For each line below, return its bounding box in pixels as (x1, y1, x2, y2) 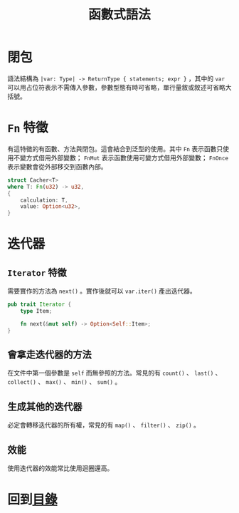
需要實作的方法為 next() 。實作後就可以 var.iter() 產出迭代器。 (7, 286, 197, 296)
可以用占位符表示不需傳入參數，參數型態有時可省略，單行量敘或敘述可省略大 (7, 83, 232, 91)
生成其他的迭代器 (7, 400, 83, 413)
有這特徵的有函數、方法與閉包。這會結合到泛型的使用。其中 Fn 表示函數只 (7, 144, 223, 153)
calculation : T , (20, 197, 69, 204)
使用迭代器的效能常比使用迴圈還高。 (7, 464, 114, 472)
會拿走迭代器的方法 (7, 348, 92, 361)
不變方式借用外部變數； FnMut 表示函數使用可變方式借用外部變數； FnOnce (13, 153, 229, 162)
